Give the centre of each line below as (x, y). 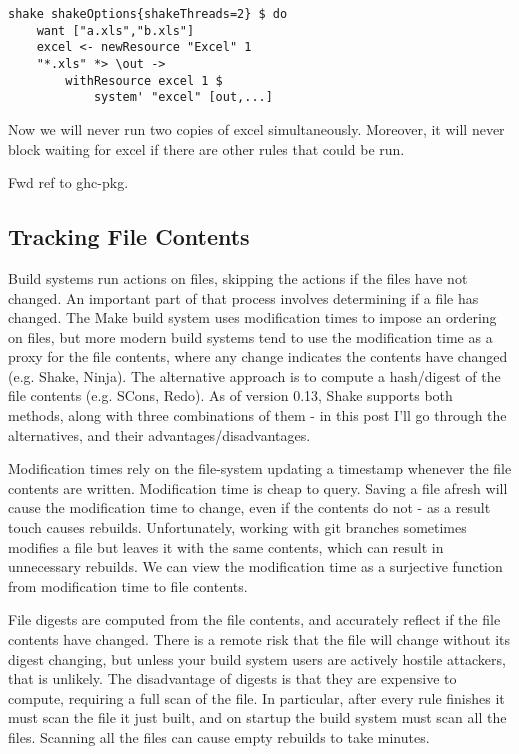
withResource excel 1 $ (144, 80)
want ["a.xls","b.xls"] (115, 30)
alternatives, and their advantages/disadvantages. (159, 434)
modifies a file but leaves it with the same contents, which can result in (226, 546)
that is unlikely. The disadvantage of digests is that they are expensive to (232, 678)
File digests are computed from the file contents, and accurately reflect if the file (254, 619)
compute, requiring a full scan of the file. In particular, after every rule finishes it (256, 697)
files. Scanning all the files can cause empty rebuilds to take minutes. (219, 736)
